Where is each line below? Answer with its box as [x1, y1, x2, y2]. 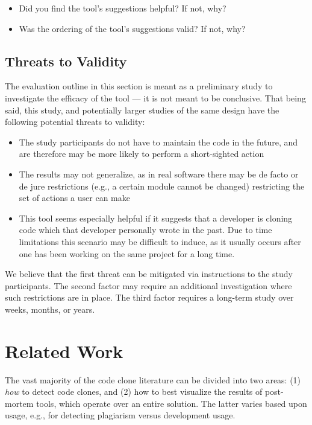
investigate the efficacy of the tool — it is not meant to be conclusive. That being [5, 91, 306, 104]
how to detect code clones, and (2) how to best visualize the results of [5, 385, 263, 398]
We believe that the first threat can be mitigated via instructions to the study [5, 267, 293, 280]
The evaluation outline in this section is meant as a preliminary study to [5, 80, 273, 92]
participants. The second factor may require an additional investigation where [5, 279, 292, 292]
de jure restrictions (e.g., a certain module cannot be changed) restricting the [19, 179, 305, 192]
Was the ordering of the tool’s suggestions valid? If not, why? [19, 22, 246, 34]
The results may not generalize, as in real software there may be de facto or [19, 167, 299, 180]
